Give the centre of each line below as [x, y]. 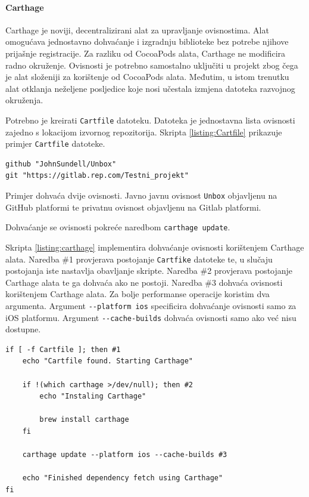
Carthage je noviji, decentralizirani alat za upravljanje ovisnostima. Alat [137, 30]
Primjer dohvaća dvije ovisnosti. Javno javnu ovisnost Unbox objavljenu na [141, 195]
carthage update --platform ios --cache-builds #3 [125, 455]
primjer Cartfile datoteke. [55, 143]
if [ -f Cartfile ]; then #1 [63, 349]
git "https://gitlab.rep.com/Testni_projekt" [97, 176]
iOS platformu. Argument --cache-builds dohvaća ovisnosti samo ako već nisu [151, 317]
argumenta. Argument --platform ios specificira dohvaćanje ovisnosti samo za [151, 305]
